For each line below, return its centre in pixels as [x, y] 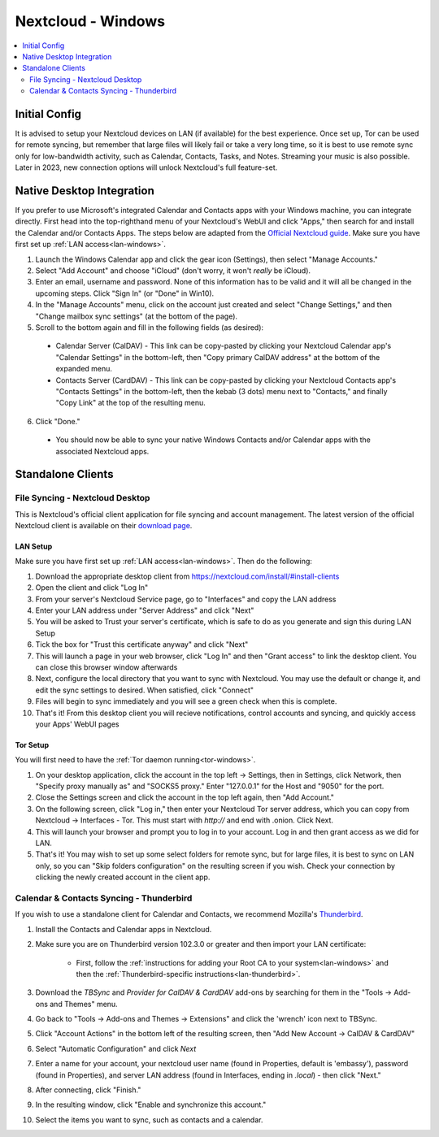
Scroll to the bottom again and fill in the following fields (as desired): [150, 328]
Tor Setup [32, 744]
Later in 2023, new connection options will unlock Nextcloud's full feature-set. [146, 167]
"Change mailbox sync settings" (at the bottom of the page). [137, 316]
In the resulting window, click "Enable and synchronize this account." [151, 1104]
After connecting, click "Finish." [88, 1090]
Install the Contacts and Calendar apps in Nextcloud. [124, 929]
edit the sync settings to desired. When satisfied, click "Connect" [145, 690]
